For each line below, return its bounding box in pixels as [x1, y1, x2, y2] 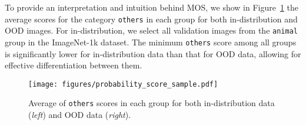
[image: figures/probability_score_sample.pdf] [28, 80, 218, 88]
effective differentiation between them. [5, 59, 142, 71]
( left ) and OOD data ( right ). [28, 108, 131, 121]
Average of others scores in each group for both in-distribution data [28, 97, 275, 109]
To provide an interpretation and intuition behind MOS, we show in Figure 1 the [5, 1, 299, 13]
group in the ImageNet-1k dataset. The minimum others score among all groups [5, 35, 297, 48]
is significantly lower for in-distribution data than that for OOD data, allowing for [5, 47, 301, 60]
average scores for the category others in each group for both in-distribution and [5, 12, 298, 25]
